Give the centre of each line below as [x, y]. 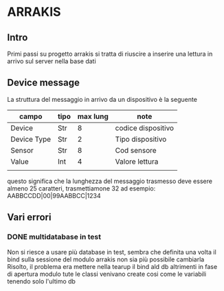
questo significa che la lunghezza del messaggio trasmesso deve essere [110, 181]
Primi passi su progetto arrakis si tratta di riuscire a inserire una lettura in [110, 54]
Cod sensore [136, 150]
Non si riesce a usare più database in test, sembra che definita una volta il [112, 252]
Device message [44, 83]
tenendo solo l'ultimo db [41, 281]
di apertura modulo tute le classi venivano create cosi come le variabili [107, 274]
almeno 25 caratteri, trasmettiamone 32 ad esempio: [81, 188]
